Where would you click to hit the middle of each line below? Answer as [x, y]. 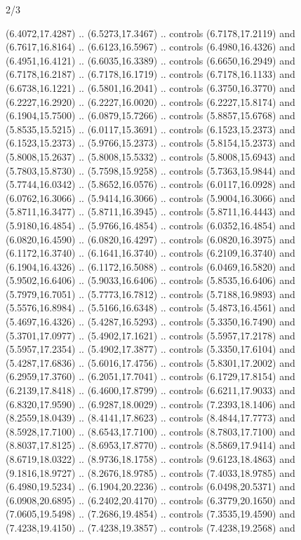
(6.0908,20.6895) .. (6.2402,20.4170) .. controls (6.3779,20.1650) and [150, 500]
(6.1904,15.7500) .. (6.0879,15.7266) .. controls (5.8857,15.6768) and [150, 115]
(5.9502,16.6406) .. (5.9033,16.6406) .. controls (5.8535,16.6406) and [150, 280]
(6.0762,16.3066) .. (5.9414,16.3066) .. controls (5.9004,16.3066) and [150, 197]
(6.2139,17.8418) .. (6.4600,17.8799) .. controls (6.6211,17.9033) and [150, 390]
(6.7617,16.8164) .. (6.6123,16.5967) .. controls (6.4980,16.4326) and [150, 47]
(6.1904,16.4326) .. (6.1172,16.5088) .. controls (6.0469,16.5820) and [150, 266]
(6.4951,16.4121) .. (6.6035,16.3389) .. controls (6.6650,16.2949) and [150, 60]
